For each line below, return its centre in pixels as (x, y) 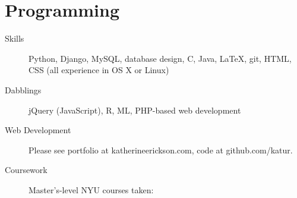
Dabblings (23, 89)
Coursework (26, 170)
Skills (15, 38)
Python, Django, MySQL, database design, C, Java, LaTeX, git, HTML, (160, 58)
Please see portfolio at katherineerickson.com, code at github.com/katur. (161, 150)
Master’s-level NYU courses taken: (91, 189)
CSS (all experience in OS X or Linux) (99, 70)
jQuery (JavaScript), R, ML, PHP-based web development (135, 110)
